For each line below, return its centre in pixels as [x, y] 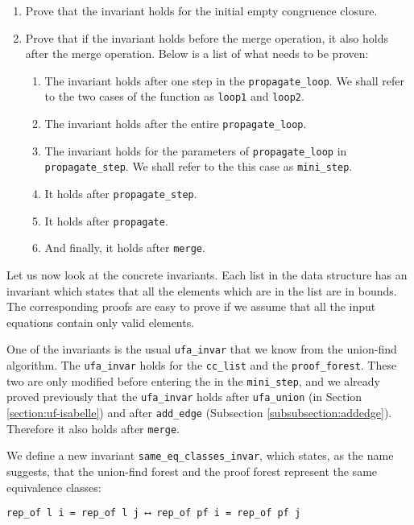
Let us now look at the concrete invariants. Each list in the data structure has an [207, 275]
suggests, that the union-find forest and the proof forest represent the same [192, 471]
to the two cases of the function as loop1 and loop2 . [174, 96]
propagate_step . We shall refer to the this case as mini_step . [199, 166]
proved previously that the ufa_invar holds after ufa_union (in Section [184, 397]
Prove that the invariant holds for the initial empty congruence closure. [201, 10]
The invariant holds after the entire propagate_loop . [176, 124]
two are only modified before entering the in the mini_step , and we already [193, 380]
